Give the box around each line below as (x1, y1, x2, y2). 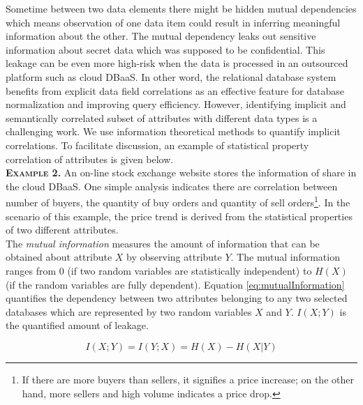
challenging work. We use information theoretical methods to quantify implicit (6, 124, 341, 139)
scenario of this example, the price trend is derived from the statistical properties (6, 208, 353, 223)
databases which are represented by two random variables (6, 304, 252, 319)
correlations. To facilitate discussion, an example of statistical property (6, 137, 309, 152)
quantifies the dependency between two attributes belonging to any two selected (6, 291, 348, 305)
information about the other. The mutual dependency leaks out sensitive (6, 29, 316, 43)
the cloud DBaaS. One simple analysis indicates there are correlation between (6, 178, 338, 193)
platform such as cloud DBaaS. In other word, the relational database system (6, 69, 336, 84)
